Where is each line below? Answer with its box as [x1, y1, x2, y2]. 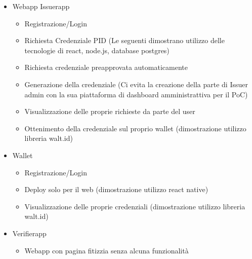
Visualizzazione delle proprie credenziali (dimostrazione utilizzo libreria [24, 201, 245, 211]
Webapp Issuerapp [12, 1, 70, 11]
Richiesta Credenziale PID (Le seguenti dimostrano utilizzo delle [24, 35, 225, 46]
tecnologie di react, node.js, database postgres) [24, 45, 170, 55]
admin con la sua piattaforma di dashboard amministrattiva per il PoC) [24, 89, 248, 99]
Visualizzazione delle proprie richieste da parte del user [24, 106, 195, 117]
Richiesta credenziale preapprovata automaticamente [24, 62, 188, 72]
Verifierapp [12, 228, 47, 238]
